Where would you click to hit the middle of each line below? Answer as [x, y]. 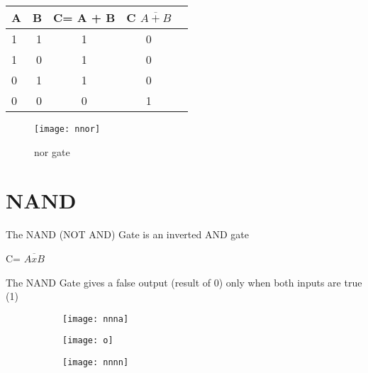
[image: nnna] [96, 319]
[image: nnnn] [96, 363]
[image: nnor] [67, 129]
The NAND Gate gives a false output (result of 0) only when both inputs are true [184, 282]
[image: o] [88, 341]
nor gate [52, 151]
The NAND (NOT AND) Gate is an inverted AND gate [127, 234]
